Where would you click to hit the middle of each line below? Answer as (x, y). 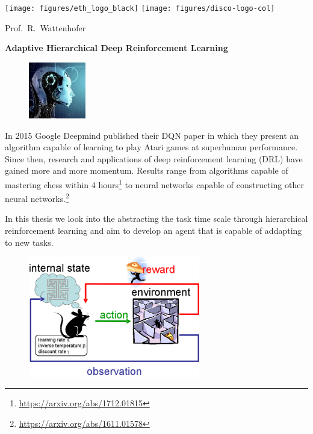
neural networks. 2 (37, 197)
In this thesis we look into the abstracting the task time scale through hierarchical (156, 219)
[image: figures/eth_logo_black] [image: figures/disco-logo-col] (140, 8)
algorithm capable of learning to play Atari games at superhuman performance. (151, 147)
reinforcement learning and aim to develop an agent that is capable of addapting (153, 230)
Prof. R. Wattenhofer (45, 27)
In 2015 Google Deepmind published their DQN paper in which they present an (152, 135)
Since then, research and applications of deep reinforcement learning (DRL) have (154, 158)
